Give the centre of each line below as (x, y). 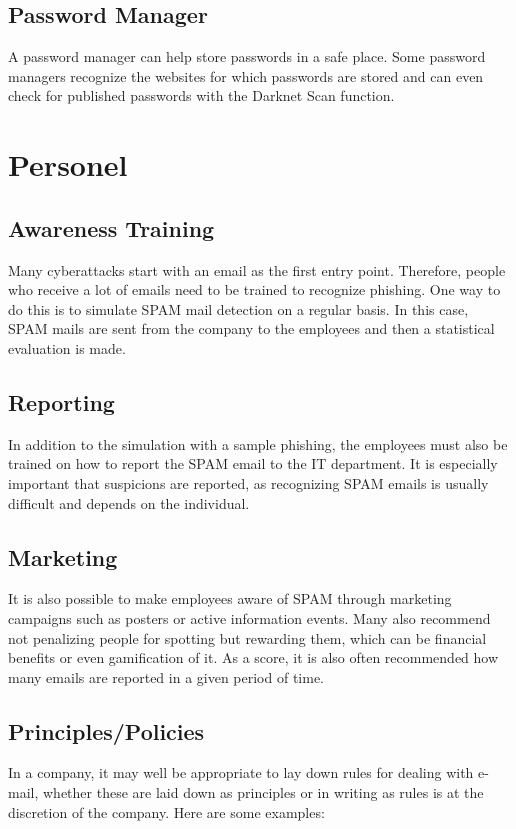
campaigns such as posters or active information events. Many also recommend (249, 617)
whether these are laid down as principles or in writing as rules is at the (263, 792)
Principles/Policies (106, 730)
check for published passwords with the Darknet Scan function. (201, 95)
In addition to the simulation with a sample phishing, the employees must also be (258, 443)
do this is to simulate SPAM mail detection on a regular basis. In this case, (238, 308)
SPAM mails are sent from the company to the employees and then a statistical (251, 328)
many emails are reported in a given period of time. (166, 676)
